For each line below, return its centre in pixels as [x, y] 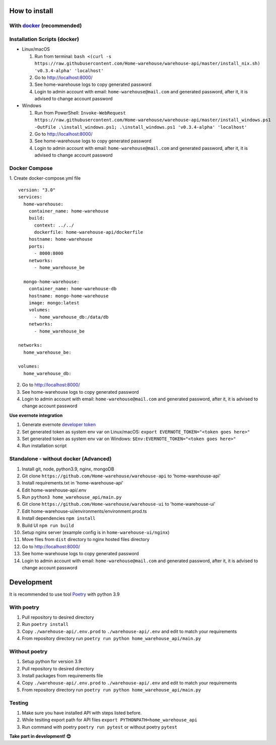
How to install [31, 11]
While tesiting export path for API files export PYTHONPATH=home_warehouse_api [110, 720]
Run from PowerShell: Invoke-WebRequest [80, 113]
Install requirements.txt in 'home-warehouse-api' [73, 483]
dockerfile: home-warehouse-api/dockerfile [89, 232]
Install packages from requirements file [62, 676]
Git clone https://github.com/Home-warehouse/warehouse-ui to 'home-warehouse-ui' [119, 504]
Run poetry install [45, 624]
